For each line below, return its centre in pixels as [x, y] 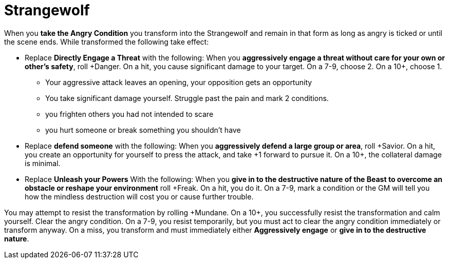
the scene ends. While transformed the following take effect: [107, 42]
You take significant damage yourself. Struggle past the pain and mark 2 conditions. [187, 98]
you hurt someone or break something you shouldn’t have [143, 130]
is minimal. [43, 163]
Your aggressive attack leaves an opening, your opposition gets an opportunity [179, 82]
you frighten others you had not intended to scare [129, 114]
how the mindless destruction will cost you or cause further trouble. [139, 196]
